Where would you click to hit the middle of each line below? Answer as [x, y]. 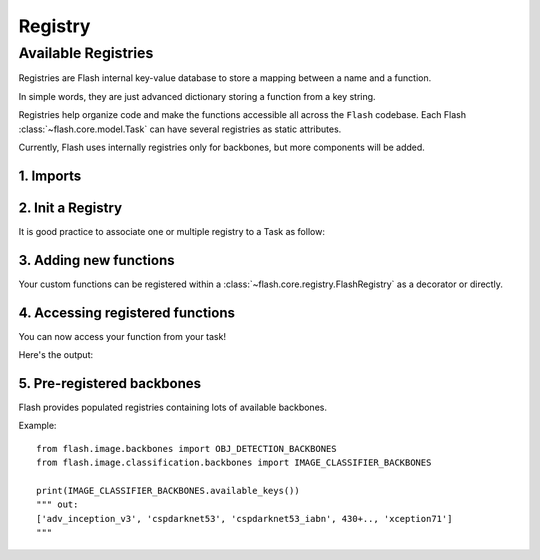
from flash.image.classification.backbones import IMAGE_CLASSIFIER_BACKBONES [234, 463]
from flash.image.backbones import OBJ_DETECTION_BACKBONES [186, 448]
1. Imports [50, 175]
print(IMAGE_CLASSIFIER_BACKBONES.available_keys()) [168, 490]
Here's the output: [56, 355]
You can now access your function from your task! [122, 336]
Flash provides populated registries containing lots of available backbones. [172, 407]
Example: [37, 426]
